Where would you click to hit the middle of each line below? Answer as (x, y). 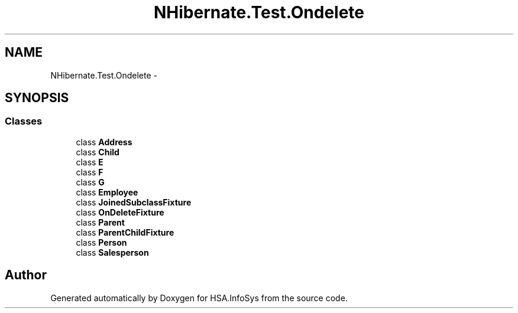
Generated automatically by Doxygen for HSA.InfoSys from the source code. (199, 298)
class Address (104, 142)
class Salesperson (112, 252)
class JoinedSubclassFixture (134, 202)
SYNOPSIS (37, 98)
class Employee (107, 192)
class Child (98, 152)
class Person (101, 242)
